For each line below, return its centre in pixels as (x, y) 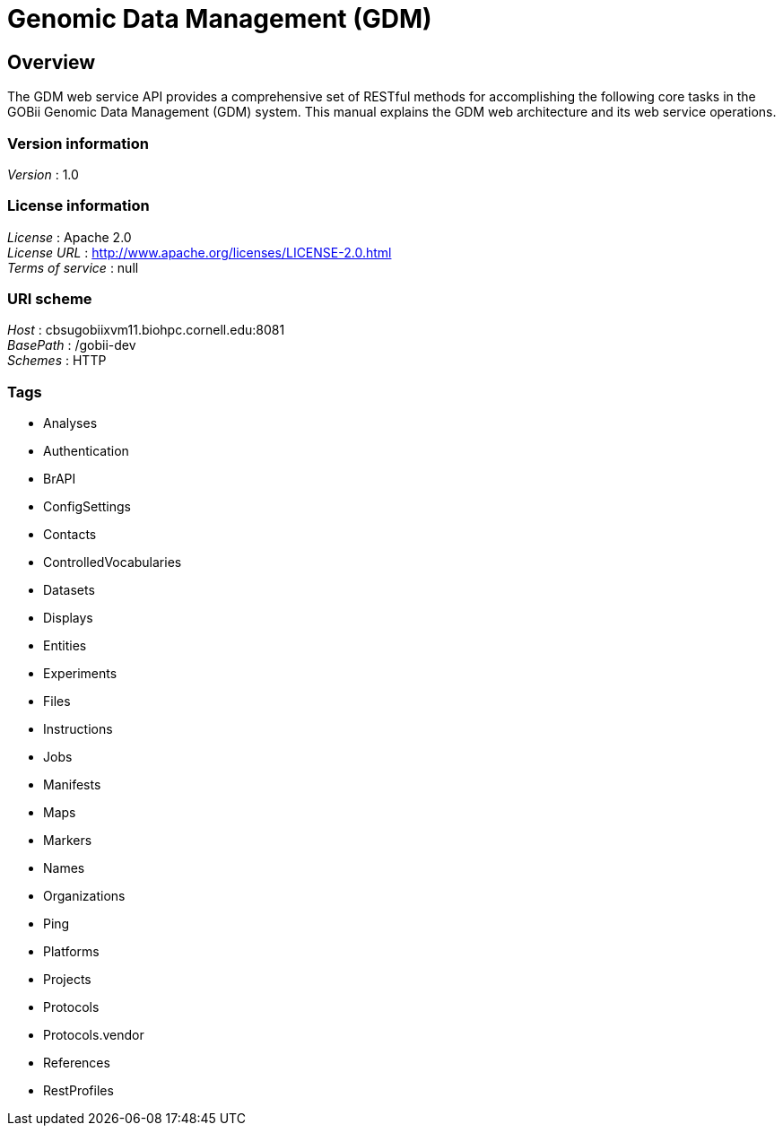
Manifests (72, 785)
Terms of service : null (73, 267)
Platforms (71, 952)
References (77, 1063)
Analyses (70, 423)
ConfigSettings (87, 507)
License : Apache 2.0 (70, 237)
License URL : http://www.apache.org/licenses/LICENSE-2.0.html (200, 252)
